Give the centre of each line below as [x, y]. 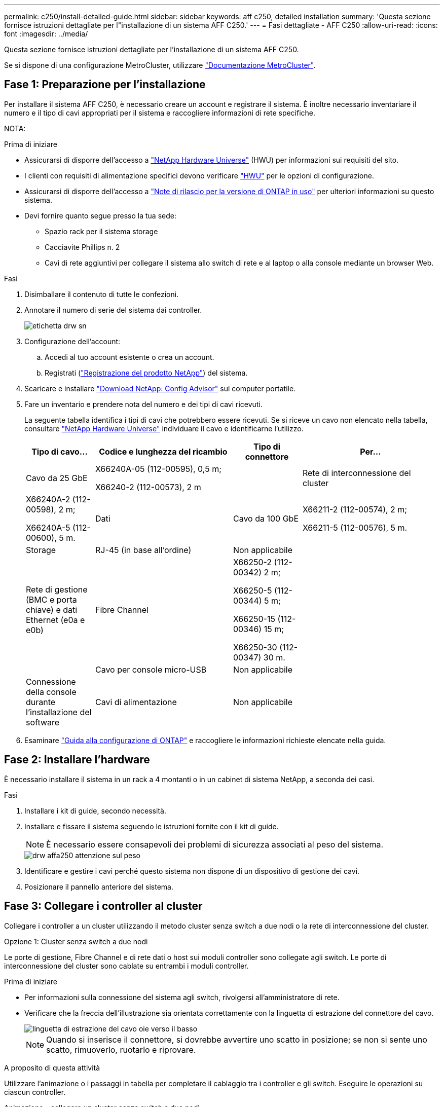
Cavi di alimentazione [136, 702]
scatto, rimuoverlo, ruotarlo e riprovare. [121, 1049]
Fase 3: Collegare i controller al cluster [103, 906]
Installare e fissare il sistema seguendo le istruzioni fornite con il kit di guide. [152, 826]
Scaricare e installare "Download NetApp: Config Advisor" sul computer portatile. [160, 388]
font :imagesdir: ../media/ [46, 34]
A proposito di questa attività [52, 1067]
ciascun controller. [35, 1092]
